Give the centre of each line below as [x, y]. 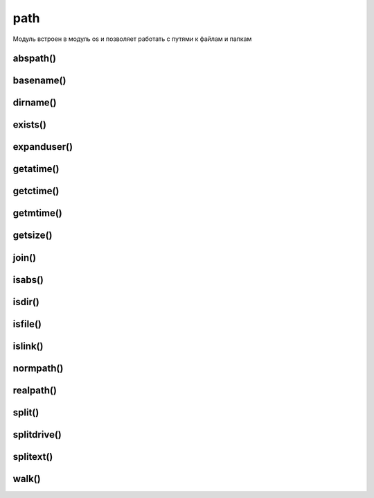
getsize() [33, 235]
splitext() [33, 457]
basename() [39, 81]
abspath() [35, 59]
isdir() [26, 302]
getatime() [36, 169]
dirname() [35, 103]
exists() [29, 125]
